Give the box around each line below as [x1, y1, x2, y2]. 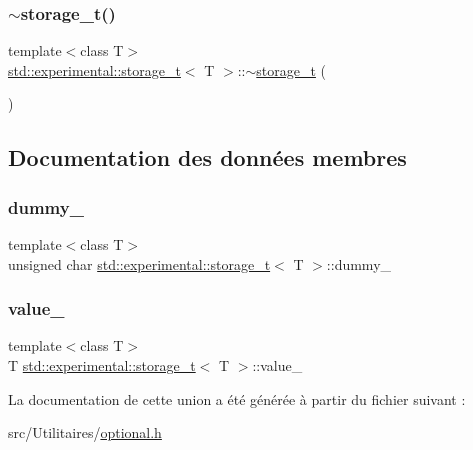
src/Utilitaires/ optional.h [8, 422, 162, 443]
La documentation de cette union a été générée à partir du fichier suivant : [8, 388, 466, 409]
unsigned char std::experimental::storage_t [8, 253, 271, 274]
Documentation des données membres [8, 142, 407, 173]
